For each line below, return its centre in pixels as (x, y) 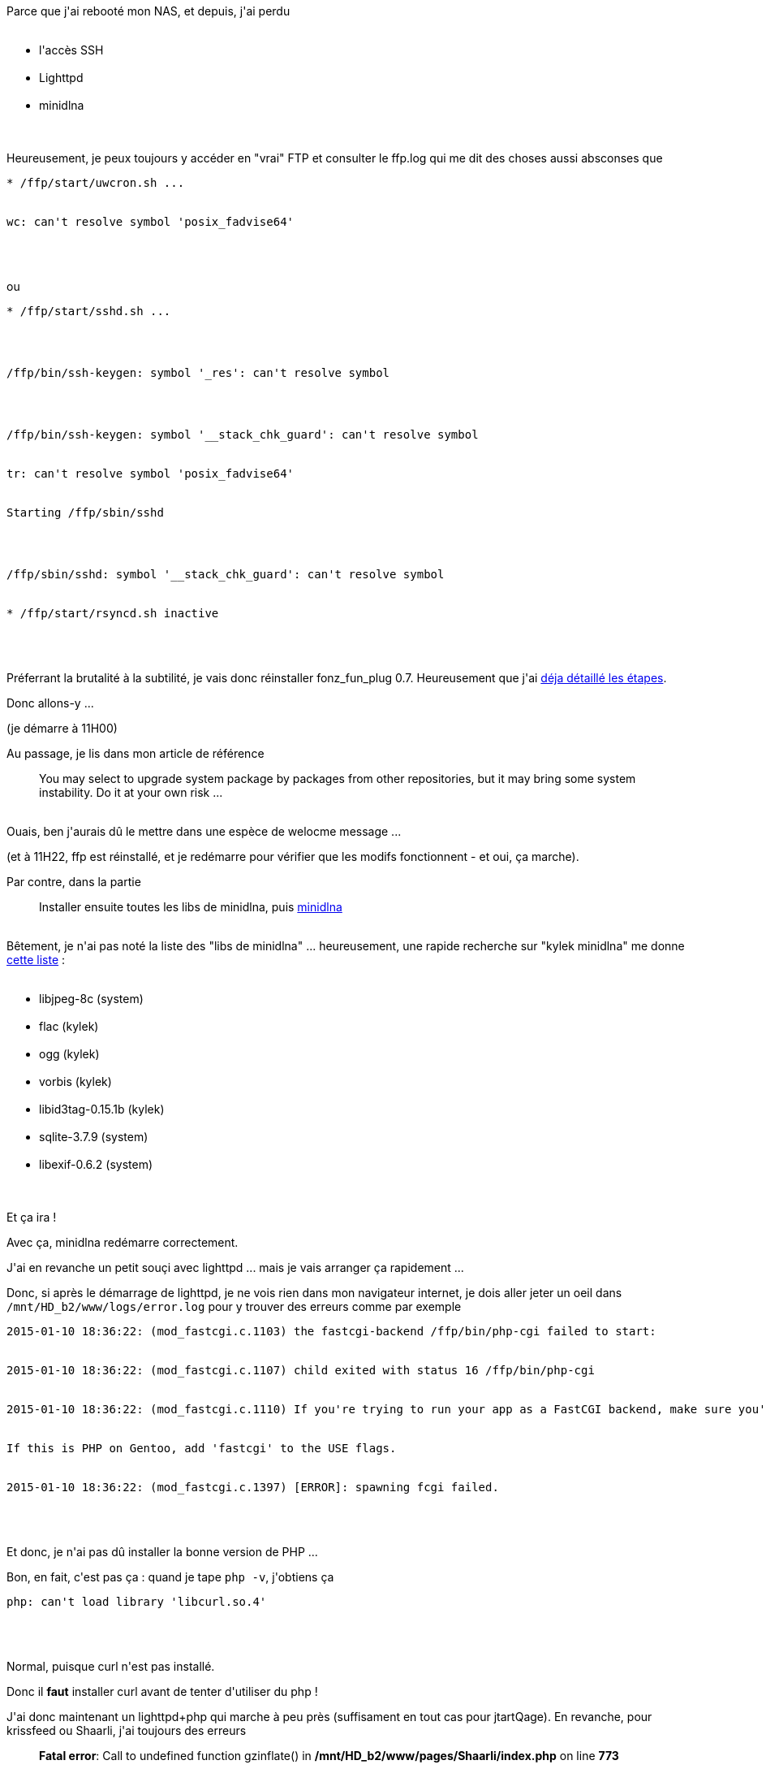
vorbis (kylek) (75, 1081)
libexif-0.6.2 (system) (96, 1164)
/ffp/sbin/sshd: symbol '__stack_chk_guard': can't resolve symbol (226, 574)
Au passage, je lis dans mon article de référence (136, 753)
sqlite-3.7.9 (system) (94, 1137)
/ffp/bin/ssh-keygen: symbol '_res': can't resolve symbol (198, 373)
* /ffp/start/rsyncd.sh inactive (113, 613)
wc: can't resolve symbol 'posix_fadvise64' (151, 222)
